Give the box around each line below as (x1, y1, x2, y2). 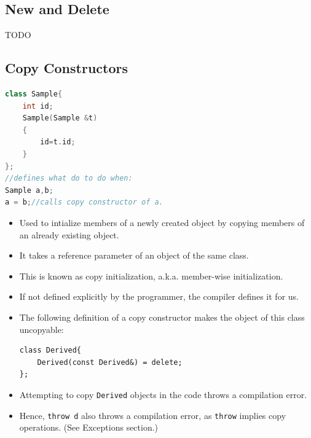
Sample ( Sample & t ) (22, 114, 98, 123)
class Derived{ (19, 346, 82, 355)
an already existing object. (19, 228, 119, 241)
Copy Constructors (5, 58, 128, 77)
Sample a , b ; (5, 186, 53, 195)
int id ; (22, 101, 53, 111)
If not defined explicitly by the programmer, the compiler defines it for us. (19, 290, 299, 303)
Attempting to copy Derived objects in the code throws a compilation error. (19, 388, 307, 401)
